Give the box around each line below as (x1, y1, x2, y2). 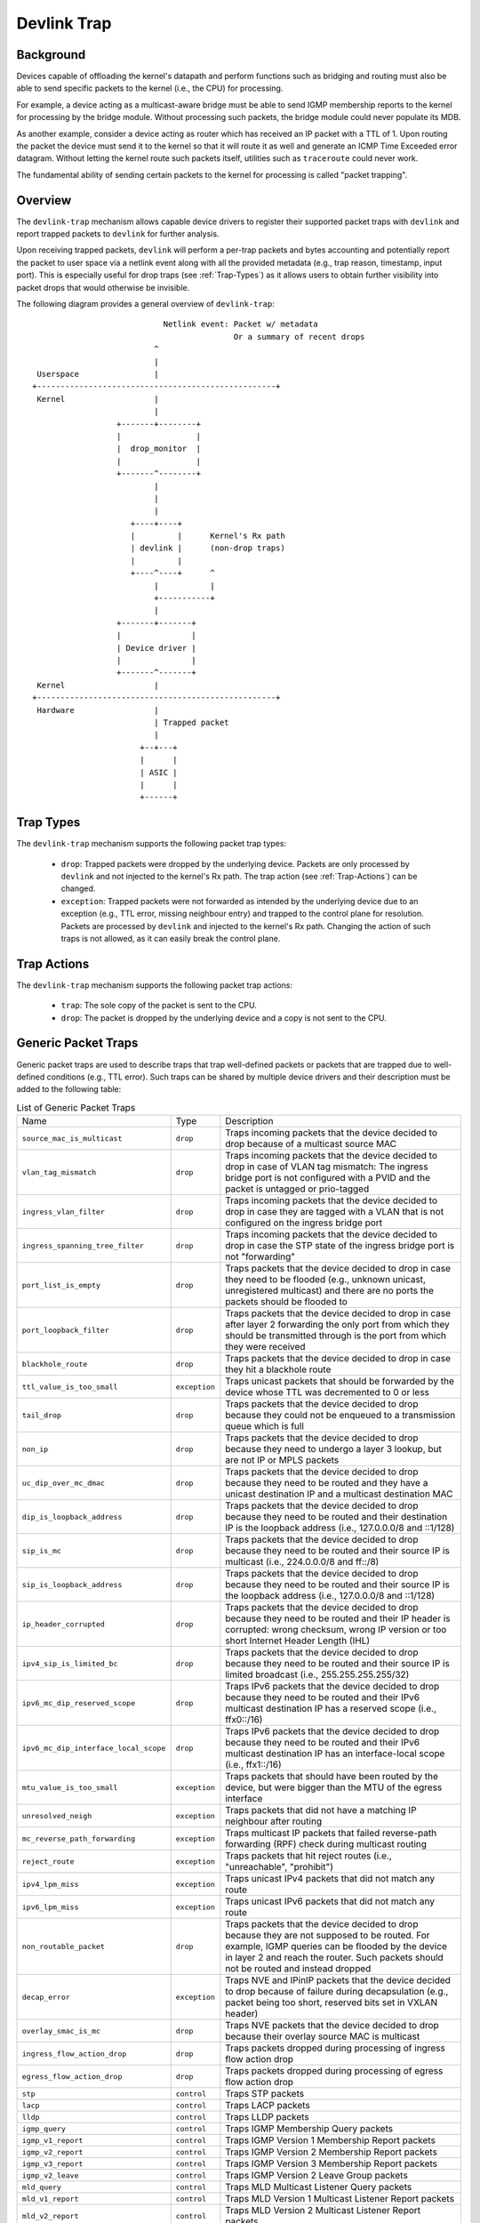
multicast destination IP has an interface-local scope (225, 1747, 445, 1760)
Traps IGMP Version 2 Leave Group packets (225, 2170, 408, 2182)
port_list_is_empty (21, 1280, 101, 1289)
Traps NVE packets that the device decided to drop (225, 2019, 439, 2032)
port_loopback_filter (21, 1325, 110, 1335)
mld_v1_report (21, 2194, 79, 2203)
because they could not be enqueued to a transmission (225, 1409, 456, 1422)
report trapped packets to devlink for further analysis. (16, 229, 220, 239)
